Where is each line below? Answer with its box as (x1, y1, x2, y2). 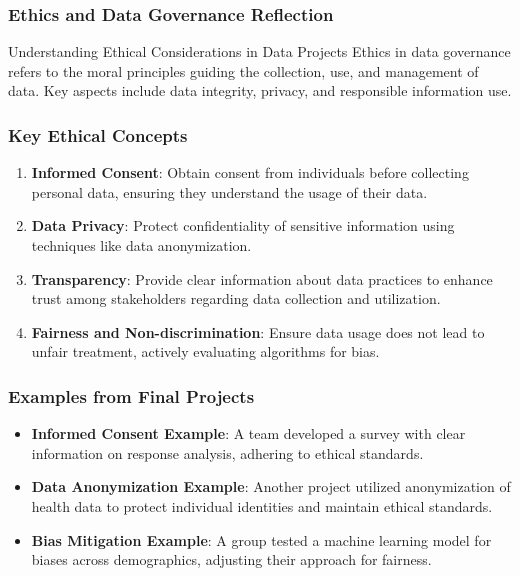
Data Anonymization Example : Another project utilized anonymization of (31, 476, 511, 497)
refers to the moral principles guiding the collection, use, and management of (8, 60, 479, 81)
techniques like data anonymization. (31, 235, 252, 255)
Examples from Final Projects (8, 383, 255, 408)
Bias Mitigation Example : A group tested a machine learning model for (31, 529, 492, 550)
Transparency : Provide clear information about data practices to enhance (31, 268, 493, 289)
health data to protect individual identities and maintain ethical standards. (31, 495, 493, 516)
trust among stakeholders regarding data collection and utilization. (31, 288, 441, 309)
